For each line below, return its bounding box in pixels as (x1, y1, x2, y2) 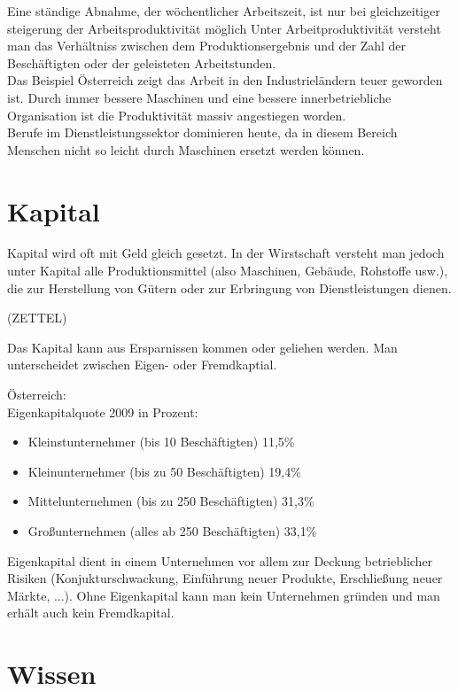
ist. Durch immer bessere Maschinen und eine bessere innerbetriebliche (7, 88, 392, 106)
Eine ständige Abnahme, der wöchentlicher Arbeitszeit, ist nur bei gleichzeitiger (7, 2, 440, 19)
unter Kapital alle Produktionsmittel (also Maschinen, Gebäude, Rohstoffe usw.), (7, 261, 448, 280)
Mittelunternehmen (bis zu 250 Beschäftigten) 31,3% (27, 492, 314, 510)
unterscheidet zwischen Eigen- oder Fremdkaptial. (7, 355, 277, 374)
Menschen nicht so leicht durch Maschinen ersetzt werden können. (7, 140, 365, 159)
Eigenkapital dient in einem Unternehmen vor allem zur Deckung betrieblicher (7, 551, 433, 570)
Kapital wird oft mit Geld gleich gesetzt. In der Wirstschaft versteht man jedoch (7, 244, 445, 262)
